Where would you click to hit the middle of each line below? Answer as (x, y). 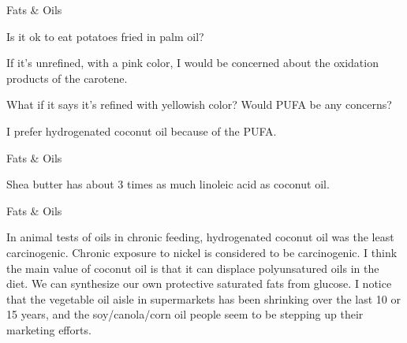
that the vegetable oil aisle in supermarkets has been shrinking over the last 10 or (203, 298)
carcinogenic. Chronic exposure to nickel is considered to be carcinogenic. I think (202, 252)
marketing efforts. (49, 329)
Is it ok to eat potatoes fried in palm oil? (105, 36)
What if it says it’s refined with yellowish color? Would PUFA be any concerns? (199, 104)
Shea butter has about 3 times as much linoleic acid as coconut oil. (168, 184)
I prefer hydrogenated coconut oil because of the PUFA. (142, 130)
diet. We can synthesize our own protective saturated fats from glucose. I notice (199, 283)
